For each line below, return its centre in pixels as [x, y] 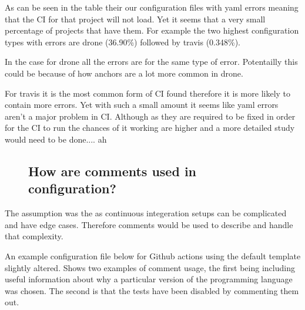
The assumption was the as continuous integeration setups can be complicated [146, 213]
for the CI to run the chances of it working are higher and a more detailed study [150, 128]
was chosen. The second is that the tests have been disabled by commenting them [152, 290]
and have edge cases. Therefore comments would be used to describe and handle [149, 224]
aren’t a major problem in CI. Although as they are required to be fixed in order [150, 116]
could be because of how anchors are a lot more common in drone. [124, 73]
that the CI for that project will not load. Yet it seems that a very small [135, 19]
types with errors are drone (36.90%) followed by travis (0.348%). [123, 42]
